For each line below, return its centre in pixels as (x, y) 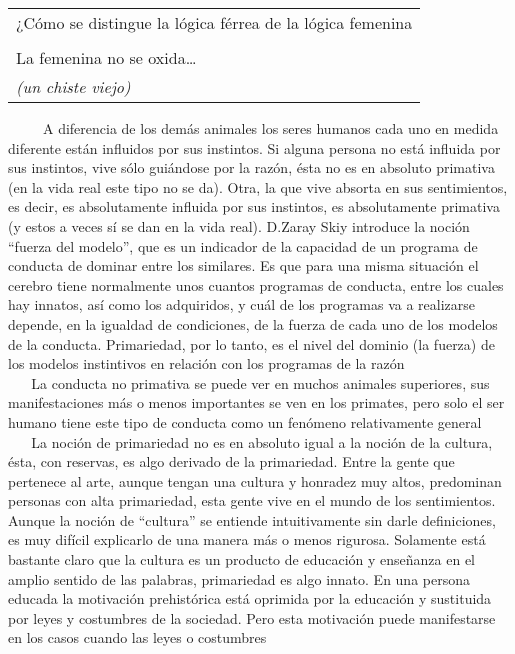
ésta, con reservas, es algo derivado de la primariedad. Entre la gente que (231, 461)
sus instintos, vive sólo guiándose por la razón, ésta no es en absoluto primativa (251, 167)
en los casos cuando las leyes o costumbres (137, 637)
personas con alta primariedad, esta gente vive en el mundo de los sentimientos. (252, 500)
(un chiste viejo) (73, 86)
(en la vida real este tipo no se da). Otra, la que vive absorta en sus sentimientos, (258, 186)
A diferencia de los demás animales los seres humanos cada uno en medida (270, 128)
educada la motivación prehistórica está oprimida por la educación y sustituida (250, 598)
